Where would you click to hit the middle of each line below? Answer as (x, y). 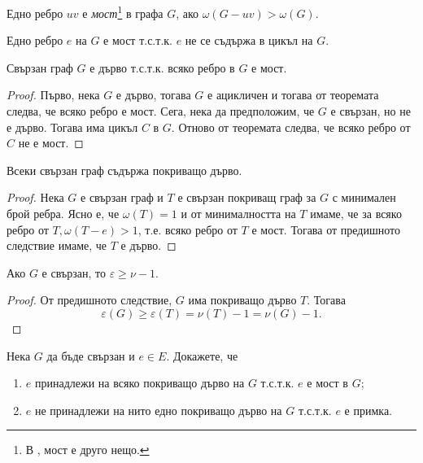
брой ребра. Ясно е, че (63, 213)
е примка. (368, 410)
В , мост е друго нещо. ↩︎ (87, 450)
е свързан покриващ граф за (247, 197)
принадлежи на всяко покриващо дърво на (140, 383)
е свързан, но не (371, 111)
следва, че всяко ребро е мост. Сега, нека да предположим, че (161, 111)
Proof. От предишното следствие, (89, 300)
